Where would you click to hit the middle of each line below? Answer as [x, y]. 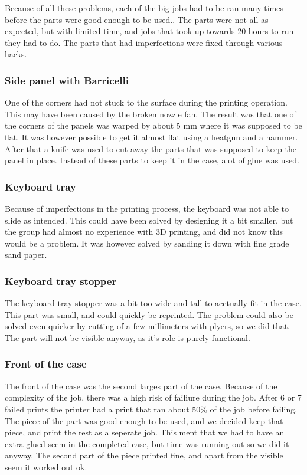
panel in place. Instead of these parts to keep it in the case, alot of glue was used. [152, 160]
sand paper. [26, 255]
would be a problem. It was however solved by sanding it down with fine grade [147, 243]
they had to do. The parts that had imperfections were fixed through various [144, 42]
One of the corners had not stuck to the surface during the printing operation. [146, 102]
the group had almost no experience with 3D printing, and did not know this [144, 232]
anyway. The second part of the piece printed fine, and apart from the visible [144, 455]
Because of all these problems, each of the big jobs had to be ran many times [144, 8]
